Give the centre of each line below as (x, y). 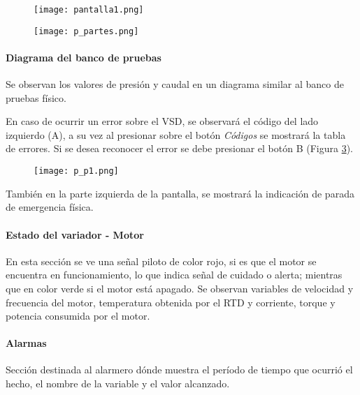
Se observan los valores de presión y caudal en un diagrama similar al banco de (175, 84)
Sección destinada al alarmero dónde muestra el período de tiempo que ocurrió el (179, 370)
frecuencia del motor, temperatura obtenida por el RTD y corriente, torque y (171, 302)
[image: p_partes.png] (86, 31)
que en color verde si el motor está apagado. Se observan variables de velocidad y (180, 288)
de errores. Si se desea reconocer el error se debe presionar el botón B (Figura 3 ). (179, 148)
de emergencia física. (50, 207)
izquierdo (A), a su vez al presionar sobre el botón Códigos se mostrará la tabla (176, 134)
